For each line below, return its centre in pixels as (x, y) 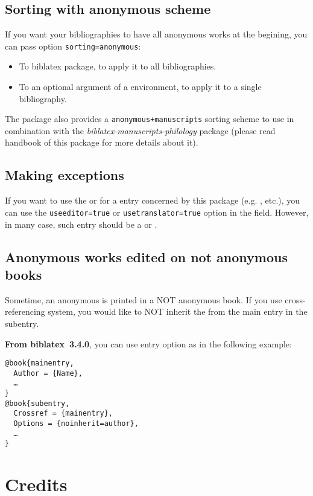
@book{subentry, (37, 403)
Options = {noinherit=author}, (76, 424)
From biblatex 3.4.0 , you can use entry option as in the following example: (148, 343)
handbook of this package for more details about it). (102, 142)
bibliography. (43, 98)
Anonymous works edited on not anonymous (146, 256)
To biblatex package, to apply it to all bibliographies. (118, 66)
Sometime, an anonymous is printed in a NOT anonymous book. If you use (144, 299)
